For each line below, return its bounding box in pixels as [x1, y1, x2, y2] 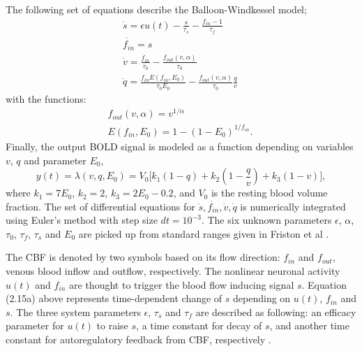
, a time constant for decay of [136, 318, 262, 333]
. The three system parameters [10, 304, 141, 319]
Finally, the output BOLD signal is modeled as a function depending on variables [6, 138, 354, 153]
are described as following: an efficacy [195, 304, 356, 319]
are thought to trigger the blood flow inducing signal [69, 277, 294, 292]
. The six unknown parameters [201, 213, 332, 227]
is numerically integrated [240, 199, 346, 213]
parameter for [6, 318, 64, 333]
